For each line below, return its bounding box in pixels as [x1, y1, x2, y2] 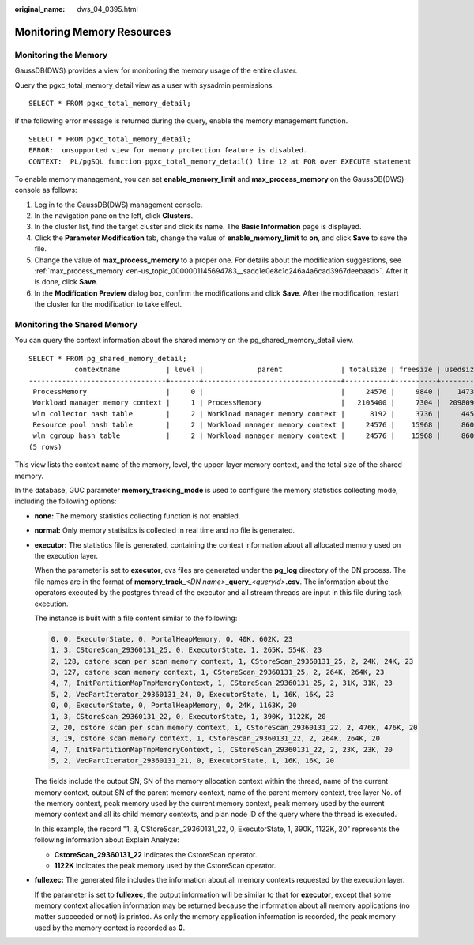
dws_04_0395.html [77, 5, 138, 13]
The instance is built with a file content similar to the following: [34, 613, 238, 623]
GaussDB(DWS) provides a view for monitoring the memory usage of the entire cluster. [14, 66, 298, 75]
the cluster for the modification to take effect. [34, 299, 182, 309]
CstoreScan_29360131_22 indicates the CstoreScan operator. [54, 849, 258, 859]
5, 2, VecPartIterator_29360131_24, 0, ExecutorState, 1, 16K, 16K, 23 [51, 690, 335, 698]
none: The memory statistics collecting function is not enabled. [34, 510, 241, 521]
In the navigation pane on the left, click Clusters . [34, 211, 194, 220]
